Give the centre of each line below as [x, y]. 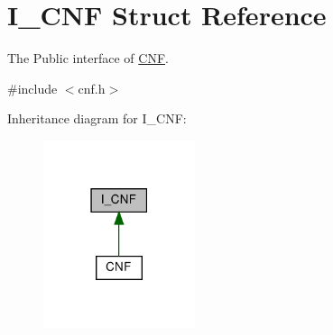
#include [32, 88]
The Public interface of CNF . [88, 58]
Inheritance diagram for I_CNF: [97, 118]
